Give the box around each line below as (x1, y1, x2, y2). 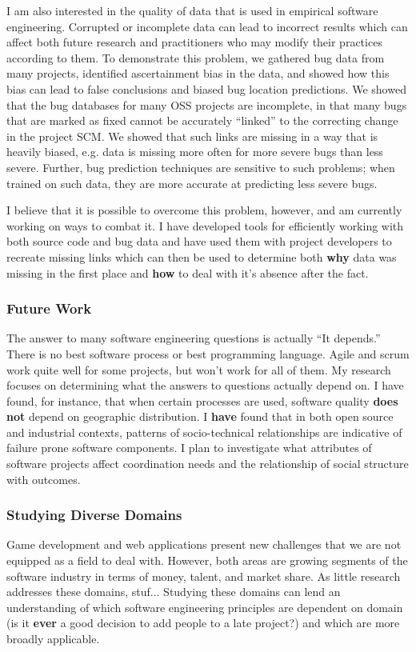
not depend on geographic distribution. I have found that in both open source (6, 408, 394, 425)
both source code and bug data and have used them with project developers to (6, 233, 392, 250)
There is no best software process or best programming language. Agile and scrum (6, 345, 410, 362)
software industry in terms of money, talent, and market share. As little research (6, 567, 401, 584)
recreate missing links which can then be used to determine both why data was (6, 248, 397, 265)
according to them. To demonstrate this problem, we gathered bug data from (6, 49, 385, 66)
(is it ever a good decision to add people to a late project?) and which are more (6, 614, 400, 631)
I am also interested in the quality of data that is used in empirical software (6, 2, 378, 18)
